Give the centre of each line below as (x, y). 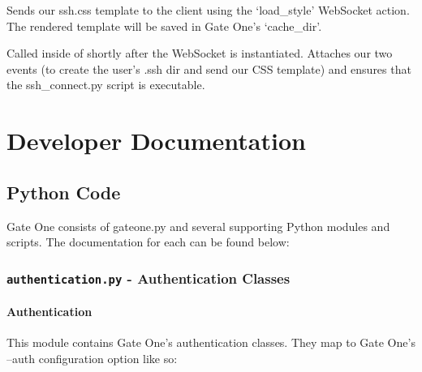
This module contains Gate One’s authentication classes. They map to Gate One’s (211, 342)
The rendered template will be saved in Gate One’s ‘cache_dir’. (164, 26)
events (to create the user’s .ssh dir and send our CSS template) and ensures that (209, 68)
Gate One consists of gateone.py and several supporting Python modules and (198, 226)
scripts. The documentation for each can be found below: (148, 242)
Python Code (64, 192)
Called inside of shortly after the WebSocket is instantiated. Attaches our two (200, 53)
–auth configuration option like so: (92, 358)
